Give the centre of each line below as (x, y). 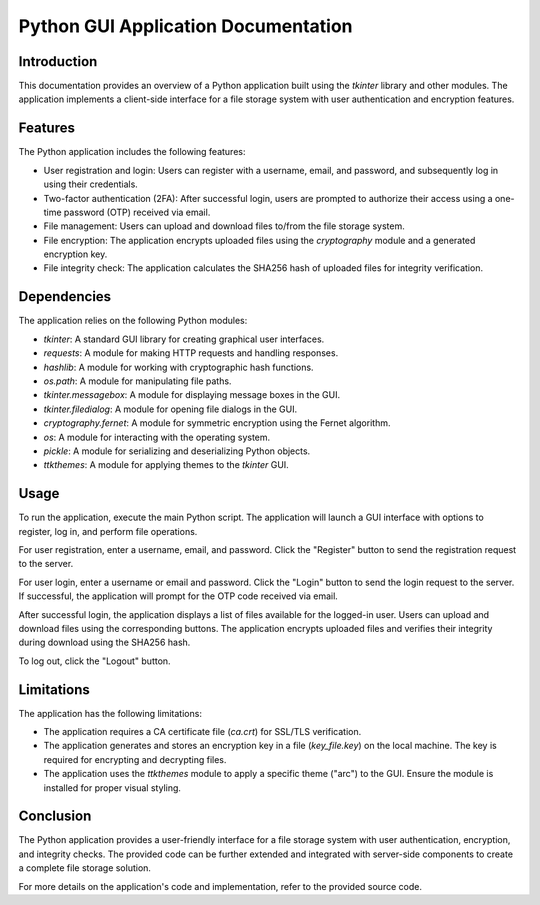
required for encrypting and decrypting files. (135, 759)
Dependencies (65, 296)
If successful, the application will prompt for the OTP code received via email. (178, 596)
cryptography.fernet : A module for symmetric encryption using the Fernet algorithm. (217, 423)
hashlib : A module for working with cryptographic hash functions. (178, 367)
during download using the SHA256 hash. (104, 642)
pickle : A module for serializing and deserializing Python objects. (177, 451)
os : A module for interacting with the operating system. (157, 437)
